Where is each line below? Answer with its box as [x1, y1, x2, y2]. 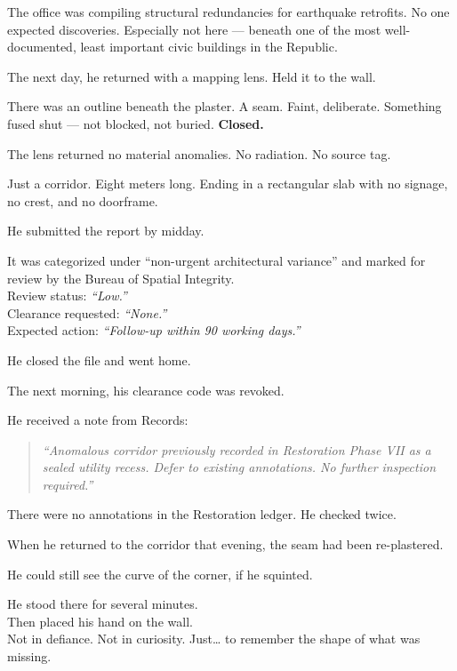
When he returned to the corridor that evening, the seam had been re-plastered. [7, 535, 444, 554]
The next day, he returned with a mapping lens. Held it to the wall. [7, 67, 376, 85]
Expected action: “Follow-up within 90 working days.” [7, 321, 301, 339]
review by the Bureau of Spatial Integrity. [7, 268, 235, 287]
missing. [7, 647, 52, 666]
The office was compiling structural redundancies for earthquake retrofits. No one [7, 3, 450, 20]
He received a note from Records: [7, 411, 188, 429]
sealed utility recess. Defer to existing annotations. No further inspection [42, 458, 437, 476]
